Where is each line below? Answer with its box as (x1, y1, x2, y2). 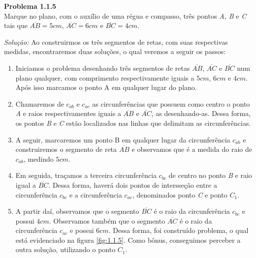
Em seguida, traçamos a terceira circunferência (15, 170, 157, 180)
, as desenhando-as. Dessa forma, (151, 108, 251, 118)
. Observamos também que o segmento (49, 215, 165, 226)
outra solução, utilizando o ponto (15, 244, 116, 255)
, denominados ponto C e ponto (132, 189, 227, 200)
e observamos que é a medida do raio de (131, 144, 252, 154)
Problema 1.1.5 (4, 1, 57, 11)
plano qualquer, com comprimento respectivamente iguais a (15, 72, 194, 83)
